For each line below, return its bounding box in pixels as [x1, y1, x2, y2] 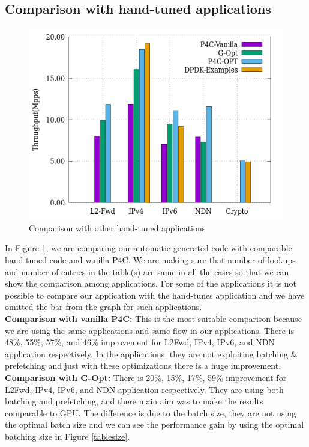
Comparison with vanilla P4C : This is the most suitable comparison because [5, 312, 302, 324]
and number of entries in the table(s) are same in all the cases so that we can [5, 265, 289, 278]
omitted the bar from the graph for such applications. [5, 300, 202, 313]
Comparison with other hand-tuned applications [29, 221, 206, 234]
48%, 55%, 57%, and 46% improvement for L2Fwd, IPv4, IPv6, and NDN [5, 336, 275, 348]
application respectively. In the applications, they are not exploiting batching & [5, 347, 298, 360]
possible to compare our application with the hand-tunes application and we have [5, 288, 305, 301]
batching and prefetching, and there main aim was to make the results [5, 395, 263, 407]
